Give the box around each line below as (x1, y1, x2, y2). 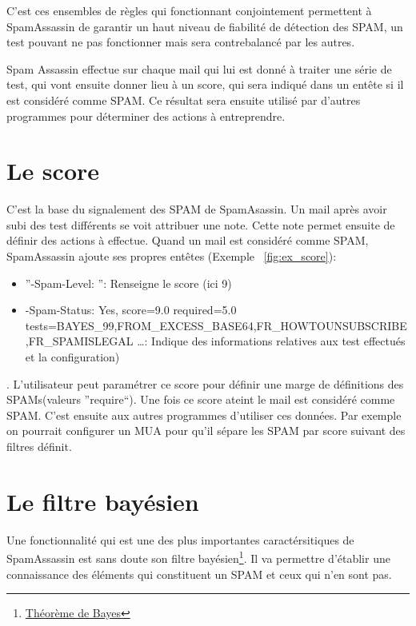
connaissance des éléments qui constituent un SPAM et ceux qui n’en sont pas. (6, 565, 392, 582)
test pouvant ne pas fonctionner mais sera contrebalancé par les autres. (6, 34, 355, 50)
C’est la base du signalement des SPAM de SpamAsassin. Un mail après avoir (6, 201, 387, 217)
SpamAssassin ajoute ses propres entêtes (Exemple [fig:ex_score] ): (6, 248, 337, 265)
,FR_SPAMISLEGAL (25, 333, 134, 349)
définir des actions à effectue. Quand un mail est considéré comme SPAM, (6, 232, 369, 249)
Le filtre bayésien (6, 484, 199, 517)
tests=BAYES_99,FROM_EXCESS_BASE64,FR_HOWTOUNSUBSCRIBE (25, 317, 407, 333)
